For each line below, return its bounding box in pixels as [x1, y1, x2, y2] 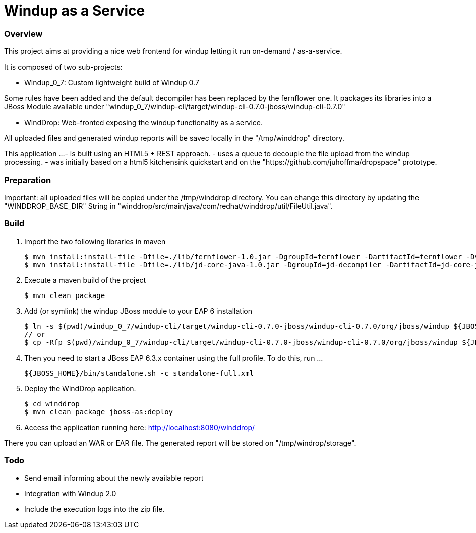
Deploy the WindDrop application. [24, 384, 136, 393]
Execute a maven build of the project [24, 275, 146, 284]
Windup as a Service [4, 2, 145, 19]
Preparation [4, 174, 51, 185]
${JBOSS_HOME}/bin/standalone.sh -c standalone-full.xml [24, 369, 254, 377]
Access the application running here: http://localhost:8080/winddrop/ [24, 423, 255, 432]
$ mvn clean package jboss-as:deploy [24, 407, 173, 416]
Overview [4, 28, 43, 39]
